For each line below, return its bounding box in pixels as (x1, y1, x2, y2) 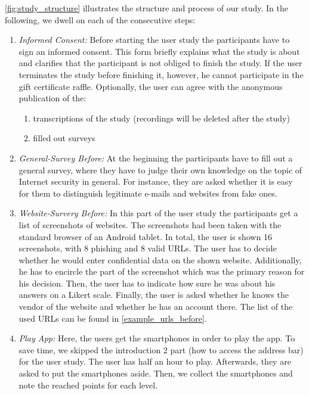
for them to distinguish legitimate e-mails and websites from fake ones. (18, 186, 277, 199)
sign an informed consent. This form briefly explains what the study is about (18, 45, 300, 57)
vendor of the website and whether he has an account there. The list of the (18, 300, 293, 313)
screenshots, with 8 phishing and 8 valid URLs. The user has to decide (18, 242, 277, 254)
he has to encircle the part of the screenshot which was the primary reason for (18, 265, 305, 278)
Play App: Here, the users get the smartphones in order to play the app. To (18, 332, 295, 344)
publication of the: (18, 92, 86, 104)
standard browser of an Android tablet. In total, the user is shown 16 (18, 230, 272, 242)
